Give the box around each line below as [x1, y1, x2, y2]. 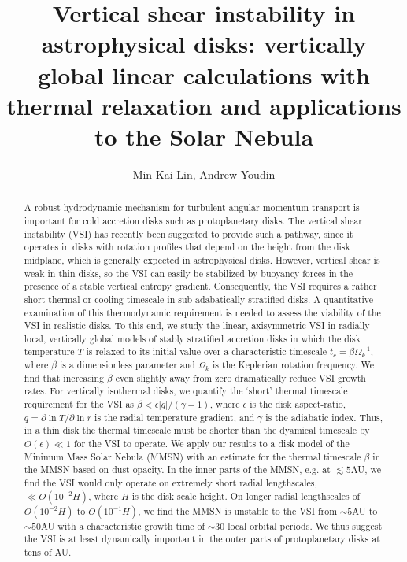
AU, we [350, 463, 381, 476]
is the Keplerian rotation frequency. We [213, 358, 375, 372]
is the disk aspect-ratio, [250, 397, 346, 411]
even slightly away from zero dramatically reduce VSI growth [115, 371, 366, 384]
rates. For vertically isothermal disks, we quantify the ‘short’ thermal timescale [24, 384, 348, 397]
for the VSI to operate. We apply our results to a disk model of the [73, 437, 350, 450]
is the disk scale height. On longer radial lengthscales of [131, 489, 361, 502]
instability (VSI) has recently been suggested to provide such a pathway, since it [24, 227, 353, 240]
